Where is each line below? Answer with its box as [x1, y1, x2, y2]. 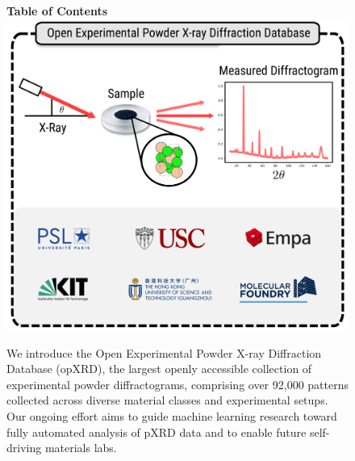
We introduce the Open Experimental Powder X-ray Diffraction [6, 344, 322, 361]
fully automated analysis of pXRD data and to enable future [6, 423, 307, 440]
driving [6, 439, 42, 456]
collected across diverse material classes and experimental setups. [6, 392, 328, 409]
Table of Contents [6, 2, 108, 19]
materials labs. [44, 439, 117, 456]
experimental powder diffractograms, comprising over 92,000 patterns [6, 375, 349, 392]
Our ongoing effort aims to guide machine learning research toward [6, 408, 337, 425]
